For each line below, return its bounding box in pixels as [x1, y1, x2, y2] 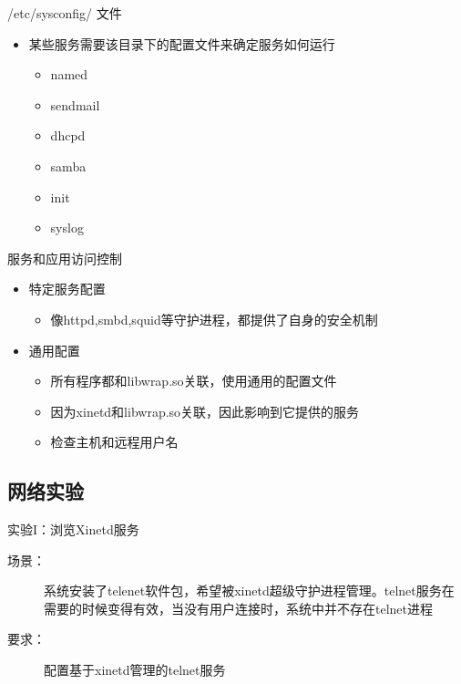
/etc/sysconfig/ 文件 [7, 4, 122, 22]
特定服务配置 [28, 279, 106, 298]
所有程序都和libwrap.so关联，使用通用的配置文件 [50, 371, 337, 390]
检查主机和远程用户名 [50, 432, 179, 451]
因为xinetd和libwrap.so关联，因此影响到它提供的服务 [50, 401, 360, 420]
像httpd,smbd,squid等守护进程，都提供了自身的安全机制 [50, 309, 378, 328]
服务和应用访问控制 [7, 248, 122, 267]
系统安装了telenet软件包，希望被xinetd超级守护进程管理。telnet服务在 [44, 581, 455, 600]
